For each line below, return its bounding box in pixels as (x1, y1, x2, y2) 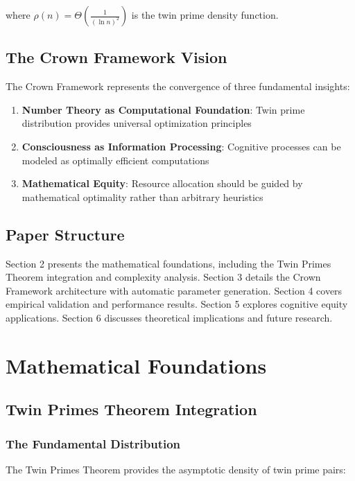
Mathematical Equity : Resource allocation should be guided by (21, 176, 303, 191)
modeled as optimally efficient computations (21, 152, 209, 167)
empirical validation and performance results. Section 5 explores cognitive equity (6, 297, 348, 311)
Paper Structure (6, 223, 125, 245)
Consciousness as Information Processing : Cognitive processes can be (21, 139, 341, 153)
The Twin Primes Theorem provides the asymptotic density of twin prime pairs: (6, 462, 346, 476)
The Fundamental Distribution (6, 435, 181, 452)
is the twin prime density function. (131, 8, 279, 21)
